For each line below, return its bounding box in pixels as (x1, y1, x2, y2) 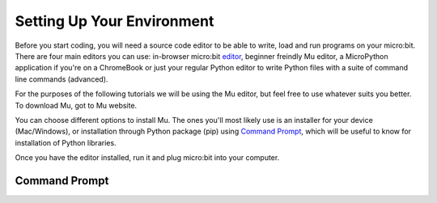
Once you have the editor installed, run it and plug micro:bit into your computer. (15, 153, 280, 163)
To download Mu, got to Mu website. (15, 100, 138, 110)
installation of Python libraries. (15, 137, 117, 147)
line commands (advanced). (15, 74, 108, 84)
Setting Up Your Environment (15, 12, 214, 30)
